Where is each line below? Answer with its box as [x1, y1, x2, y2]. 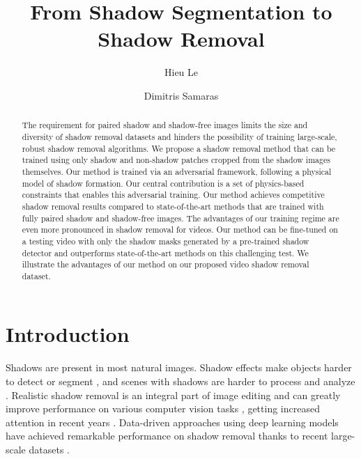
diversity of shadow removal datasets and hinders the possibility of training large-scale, [22, 130, 337, 142]
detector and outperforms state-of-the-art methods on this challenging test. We [22, 247, 309, 258]
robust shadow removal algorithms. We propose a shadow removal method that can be [22, 142, 336, 154]
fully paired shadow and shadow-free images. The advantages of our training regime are [22, 212, 339, 224]
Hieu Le [164, 65, 199, 79]
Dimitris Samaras [144, 88, 219, 102]
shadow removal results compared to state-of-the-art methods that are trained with [22, 200, 324, 212]
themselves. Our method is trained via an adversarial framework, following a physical [22, 165, 332, 177]
